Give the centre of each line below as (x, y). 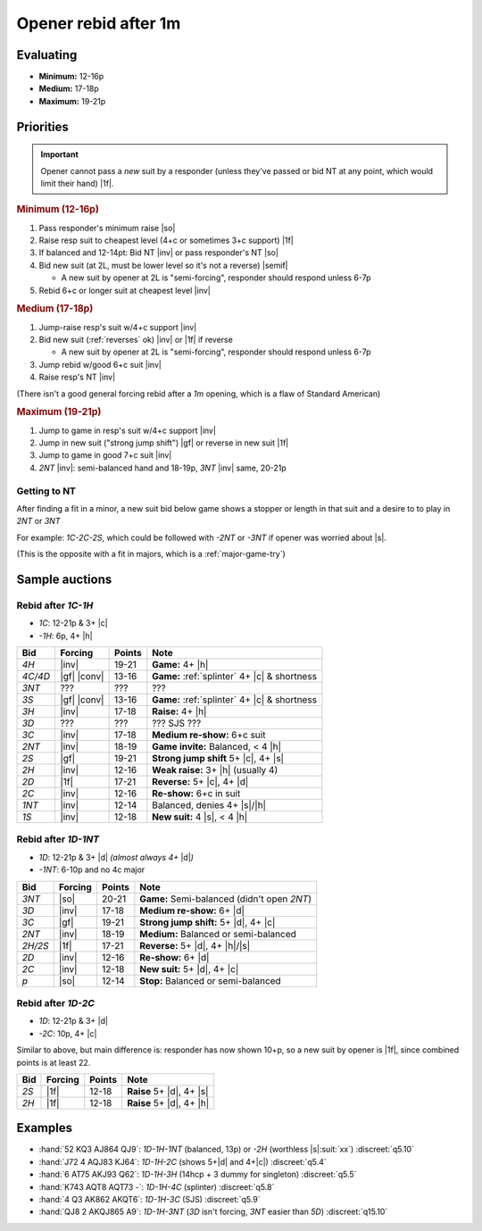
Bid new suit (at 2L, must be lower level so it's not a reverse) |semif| (164, 265)
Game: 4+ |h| (180, 665)
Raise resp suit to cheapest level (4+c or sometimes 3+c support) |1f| (166, 240)
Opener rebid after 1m (99, 23)
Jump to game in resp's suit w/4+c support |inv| (127, 430)
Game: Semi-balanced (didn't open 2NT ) (226, 899)
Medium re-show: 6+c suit (209, 735)
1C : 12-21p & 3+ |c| (73, 623)
